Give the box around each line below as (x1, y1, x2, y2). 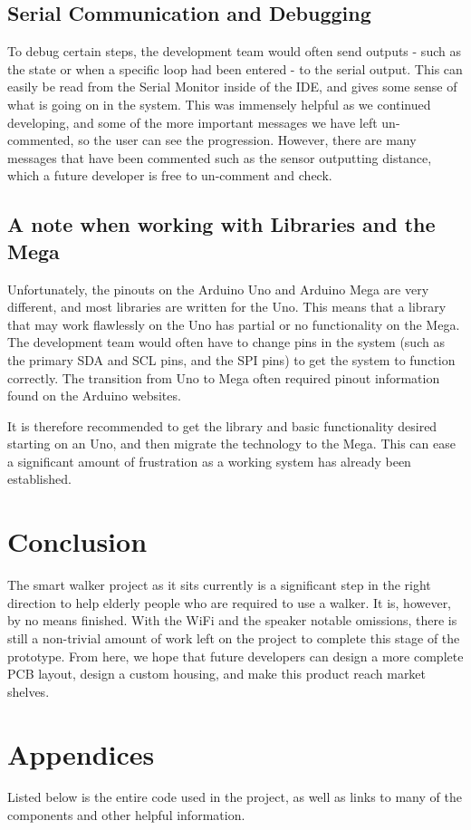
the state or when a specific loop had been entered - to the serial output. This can (7, 59, 463, 78)
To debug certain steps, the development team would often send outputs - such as (7, 42, 461, 61)
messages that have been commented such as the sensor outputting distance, (7, 148, 432, 167)
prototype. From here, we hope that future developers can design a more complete (7, 646, 464, 665)
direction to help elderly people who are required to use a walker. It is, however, (7, 593, 452, 612)
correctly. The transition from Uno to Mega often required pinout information (7, 368, 440, 387)
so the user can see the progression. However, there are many (78, 130, 417, 150)
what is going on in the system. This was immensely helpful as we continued (7, 94, 431, 113)
